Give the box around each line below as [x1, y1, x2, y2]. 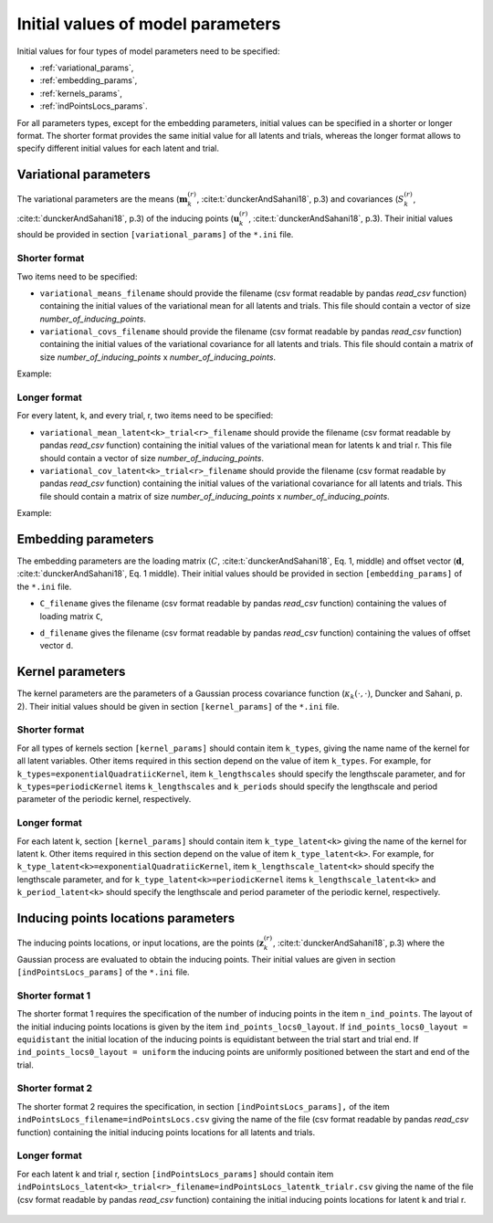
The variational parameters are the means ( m [16, 193, 188, 205]
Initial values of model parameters [16, 14, 281, 34]
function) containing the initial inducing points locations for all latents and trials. [16, 1126, 315, 1137]
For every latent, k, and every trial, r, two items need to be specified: [16, 410, 274, 421]
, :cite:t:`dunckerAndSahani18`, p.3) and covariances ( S [196, 193, 404, 205]
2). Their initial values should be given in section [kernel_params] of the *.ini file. [16, 701, 340, 712]
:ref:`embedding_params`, [39, 75, 138, 86]
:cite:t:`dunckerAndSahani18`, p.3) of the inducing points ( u [16, 213, 240, 224]
